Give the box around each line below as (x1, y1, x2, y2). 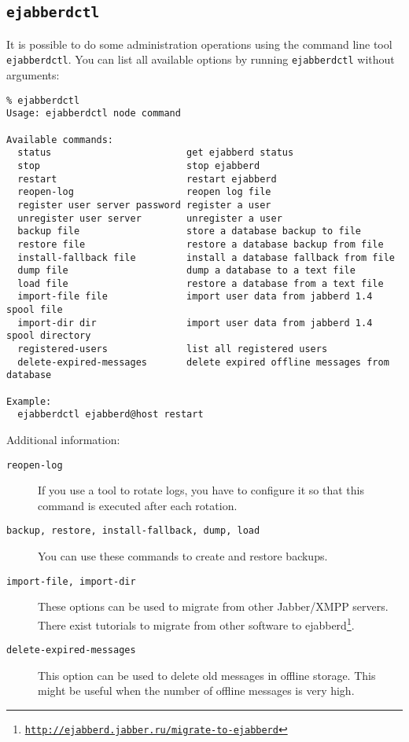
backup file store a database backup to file (17, 226, 362, 237)
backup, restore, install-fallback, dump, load (6, 525, 260, 537)
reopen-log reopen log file (17, 186, 271, 198)
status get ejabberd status (17, 147, 294, 159)
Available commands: (6, 134, 114, 145)
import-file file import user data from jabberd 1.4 (17, 291, 373, 303)
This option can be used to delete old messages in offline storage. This (38, 667, 376, 683)
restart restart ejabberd (17, 173, 277, 185)
